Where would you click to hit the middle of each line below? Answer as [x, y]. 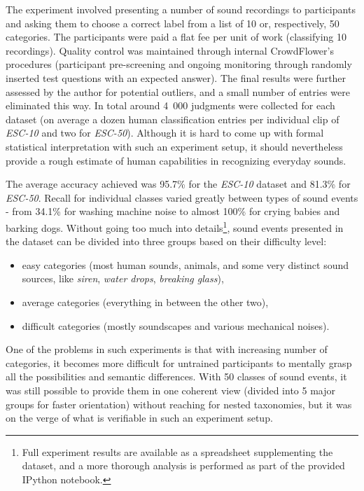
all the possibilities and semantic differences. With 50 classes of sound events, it [176, 376]
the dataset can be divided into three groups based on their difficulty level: [166, 241]
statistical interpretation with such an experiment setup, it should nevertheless [174, 146]
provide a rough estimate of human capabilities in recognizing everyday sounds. [176, 160]
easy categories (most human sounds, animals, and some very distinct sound [185, 264]
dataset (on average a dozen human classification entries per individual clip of [173, 119]
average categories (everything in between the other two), [145, 302]
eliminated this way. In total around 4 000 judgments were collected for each [170, 105]
